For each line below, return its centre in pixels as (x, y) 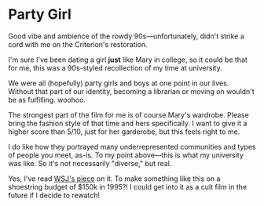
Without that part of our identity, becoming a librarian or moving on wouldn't (132, 91)
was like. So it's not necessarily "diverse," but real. (90, 163)
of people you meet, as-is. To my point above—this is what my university (126, 155)
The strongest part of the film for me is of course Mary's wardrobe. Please (128, 114)
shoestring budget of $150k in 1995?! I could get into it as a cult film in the (128, 186)
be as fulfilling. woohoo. (47, 99)
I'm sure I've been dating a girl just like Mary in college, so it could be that (128, 60)
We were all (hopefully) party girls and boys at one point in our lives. (119, 83)
